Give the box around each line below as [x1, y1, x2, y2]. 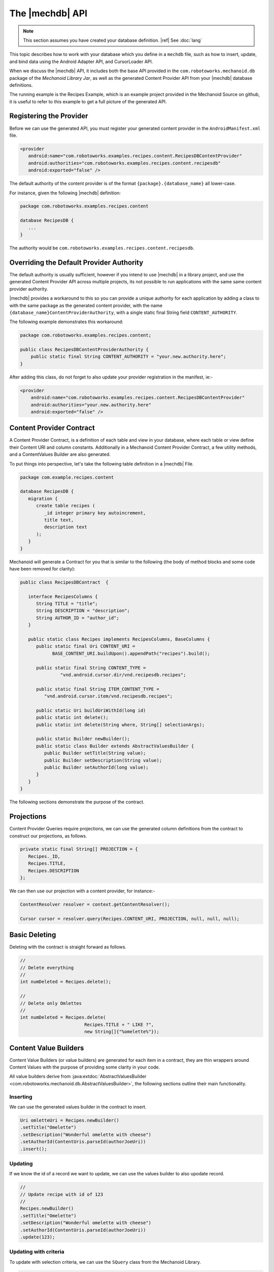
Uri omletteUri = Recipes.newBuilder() [20, 1117, 119, 1123]
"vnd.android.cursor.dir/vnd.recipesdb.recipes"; [60, 672, 186, 678]
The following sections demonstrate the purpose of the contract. [9, 799, 145, 805]
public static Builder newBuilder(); [36, 736, 130, 742]
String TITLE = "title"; [36, 601, 98, 606]
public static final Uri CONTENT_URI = [36, 644, 135, 649]
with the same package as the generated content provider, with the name [9, 302, 162, 308]
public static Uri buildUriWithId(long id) [36, 707, 146, 713]
